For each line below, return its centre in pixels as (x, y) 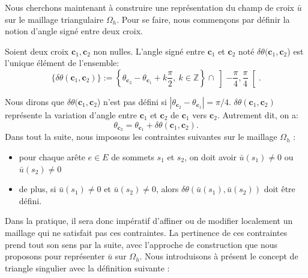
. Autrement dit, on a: (258, 114)
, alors (167, 189)
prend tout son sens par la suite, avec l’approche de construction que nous (141, 244)
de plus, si (38, 189)
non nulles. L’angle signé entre (149, 51)
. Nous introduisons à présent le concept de (219, 256)
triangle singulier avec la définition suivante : (87, 267)
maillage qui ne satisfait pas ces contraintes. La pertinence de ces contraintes (146, 232)
